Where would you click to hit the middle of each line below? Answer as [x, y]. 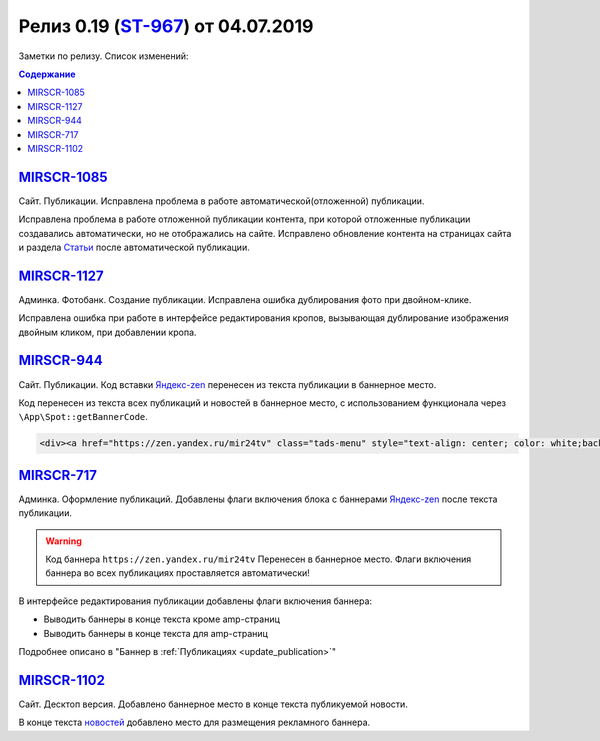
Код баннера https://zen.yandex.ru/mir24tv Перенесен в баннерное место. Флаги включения [258, 559]
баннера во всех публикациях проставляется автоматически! [177, 573]
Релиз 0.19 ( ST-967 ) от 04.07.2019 [166, 26]
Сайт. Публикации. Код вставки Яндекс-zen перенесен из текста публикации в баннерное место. [227, 384]
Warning [63, 541]
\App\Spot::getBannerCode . [83, 417]
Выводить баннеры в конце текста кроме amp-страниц [161, 619]
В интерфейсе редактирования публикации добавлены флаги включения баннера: [195, 601]
